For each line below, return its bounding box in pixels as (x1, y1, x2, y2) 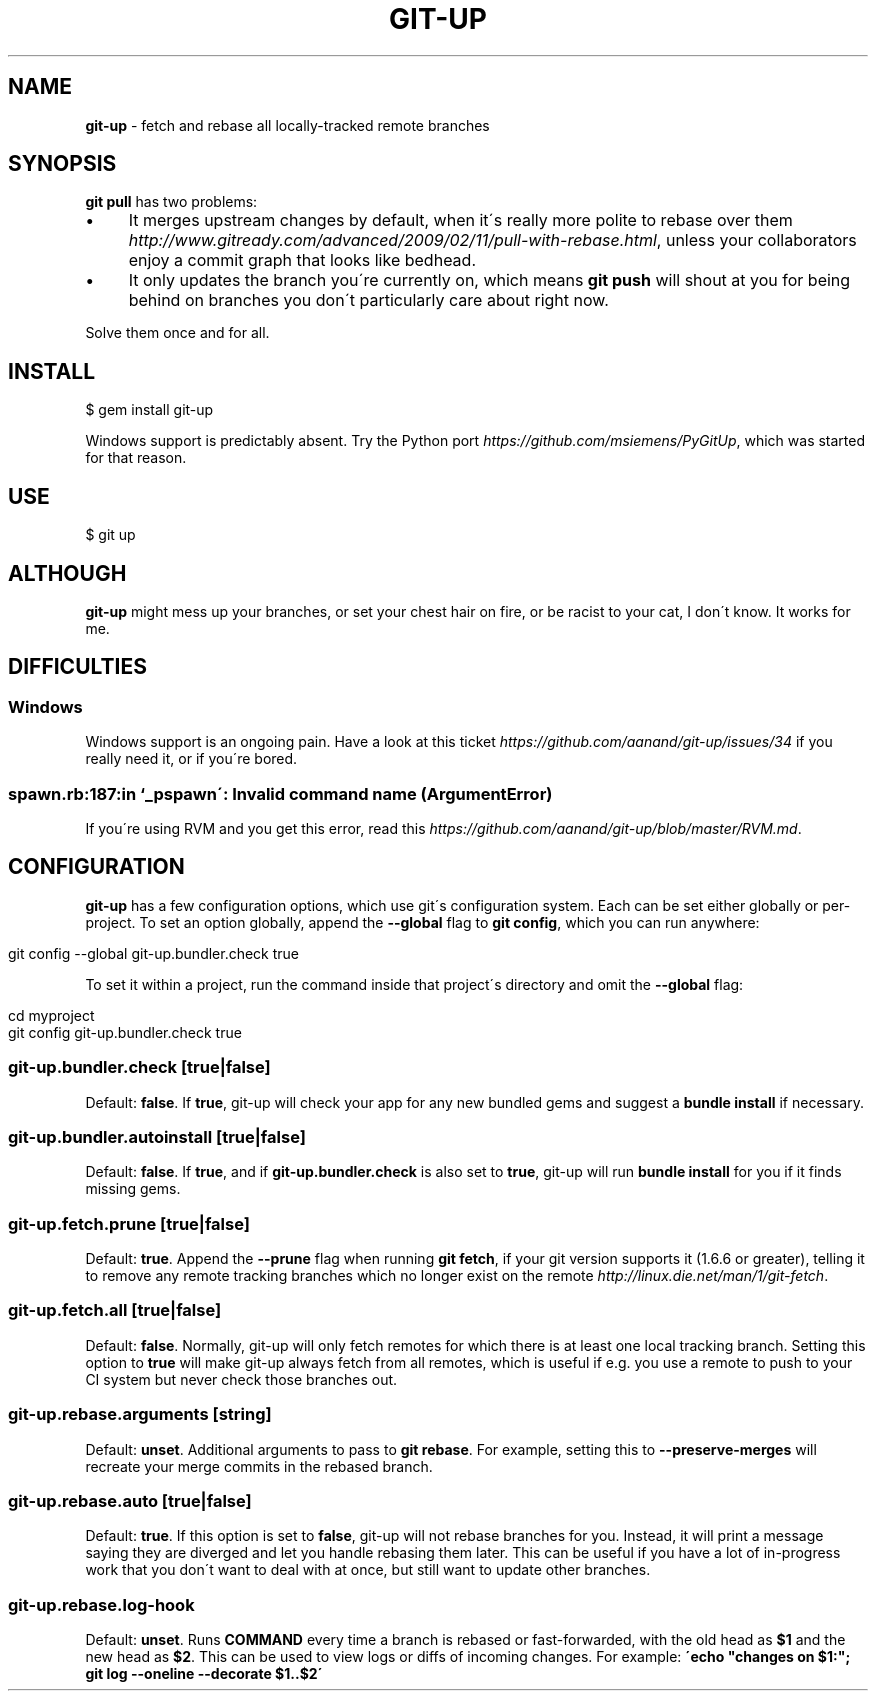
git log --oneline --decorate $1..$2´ (85, 1665, 323, 1683)
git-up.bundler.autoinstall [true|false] (8, 1126, 306, 1147)
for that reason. (85, 449, 187, 467)
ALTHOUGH (8, 560, 127, 586)
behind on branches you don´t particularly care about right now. (128, 290, 609, 311)
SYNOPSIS (8, 151, 117, 177)
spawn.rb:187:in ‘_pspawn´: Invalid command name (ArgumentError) (8, 783, 553, 804)
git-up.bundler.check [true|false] (8, 1057, 271, 1078)
